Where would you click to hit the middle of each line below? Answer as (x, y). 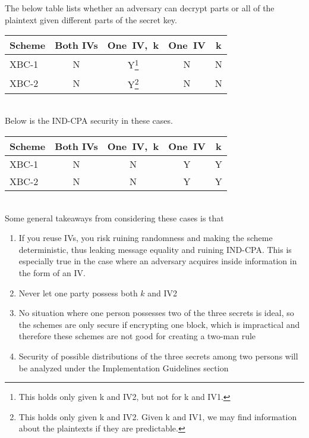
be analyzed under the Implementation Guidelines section (124, 367)
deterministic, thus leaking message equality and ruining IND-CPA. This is (155, 249)
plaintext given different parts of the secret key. (91, 19)
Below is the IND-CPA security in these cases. (89, 121)
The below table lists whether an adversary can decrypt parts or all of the (140, 8)
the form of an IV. (52, 273)
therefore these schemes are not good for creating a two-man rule (137, 336)
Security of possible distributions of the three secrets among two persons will (158, 356)
